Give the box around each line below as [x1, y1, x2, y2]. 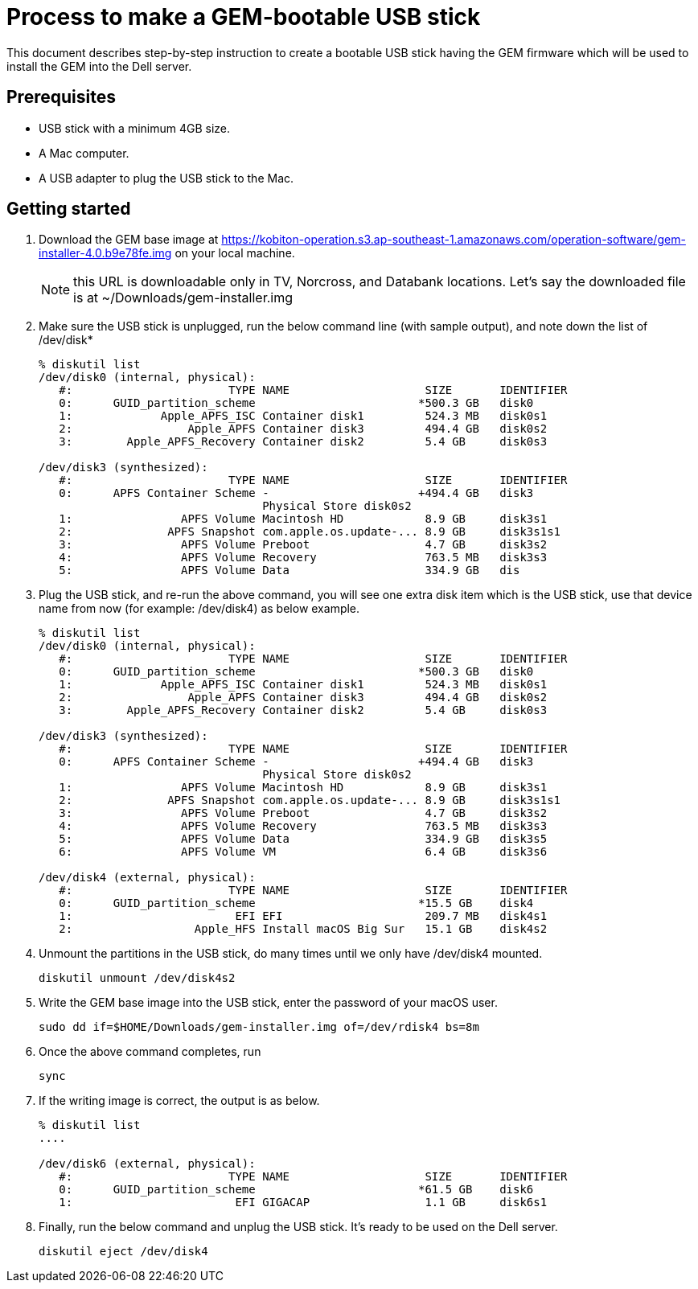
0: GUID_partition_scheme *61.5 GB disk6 [59, 1183, 534, 1197]
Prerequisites [6, 87, 116, 108]
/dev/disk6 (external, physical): [39, 1157, 256, 1171]
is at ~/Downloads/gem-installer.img [73, 289, 293, 306]
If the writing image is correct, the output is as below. [39, 1094, 320, 1108]
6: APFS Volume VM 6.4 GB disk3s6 [59, 845, 548, 859]
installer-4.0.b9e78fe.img [39, 246, 172, 261]
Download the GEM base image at [39, 232, 219, 247]
